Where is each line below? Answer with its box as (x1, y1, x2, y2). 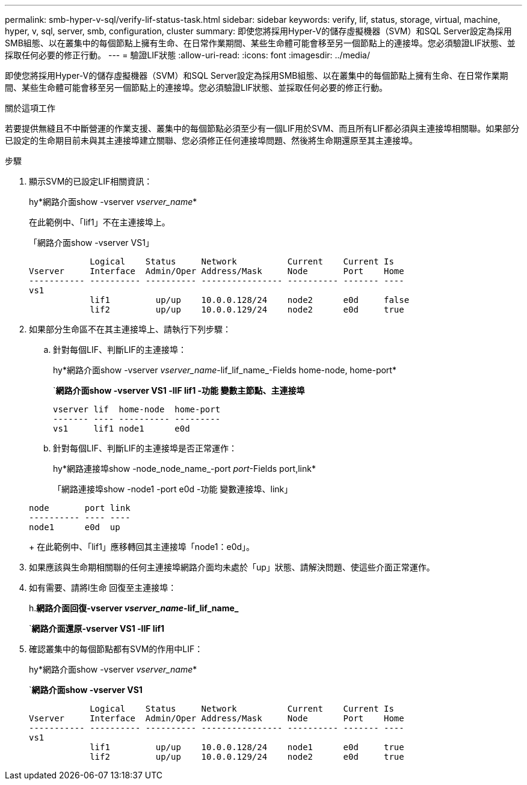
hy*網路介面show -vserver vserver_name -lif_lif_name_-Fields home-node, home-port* (53, 365, 396, 375)
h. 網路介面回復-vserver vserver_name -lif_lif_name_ (29, 603, 239, 613)
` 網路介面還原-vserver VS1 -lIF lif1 (29, 623, 165, 634)
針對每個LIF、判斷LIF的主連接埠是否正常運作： (53, 443, 237, 453)
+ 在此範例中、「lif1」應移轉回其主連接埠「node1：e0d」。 (29, 542, 255, 552)
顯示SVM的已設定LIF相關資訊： (29, 176, 153, 186)
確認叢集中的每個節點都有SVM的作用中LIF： (29, 644, 203, 654)
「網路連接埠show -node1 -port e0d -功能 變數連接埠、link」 (53, 484, 293, 494)
